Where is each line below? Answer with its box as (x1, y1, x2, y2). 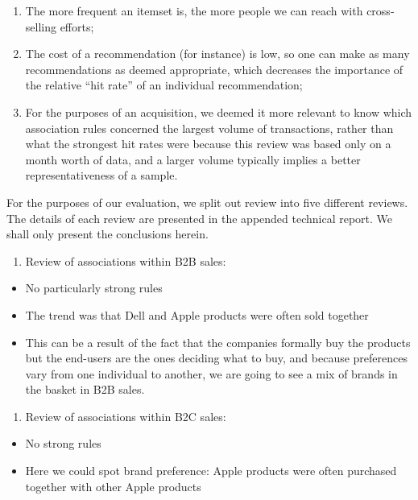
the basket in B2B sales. (25, 381, 145, 398)
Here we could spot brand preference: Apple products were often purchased (25, 462, 397, 479)
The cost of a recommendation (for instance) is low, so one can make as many (25, 45, 410, 62)
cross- (366, 2, 395, 19)
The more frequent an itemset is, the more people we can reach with (25, 2, 363, 19)
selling (25, 18, 56, 35)
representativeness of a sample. (25, 167, 178, 184)
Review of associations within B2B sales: (25, 252, 226, 269)
